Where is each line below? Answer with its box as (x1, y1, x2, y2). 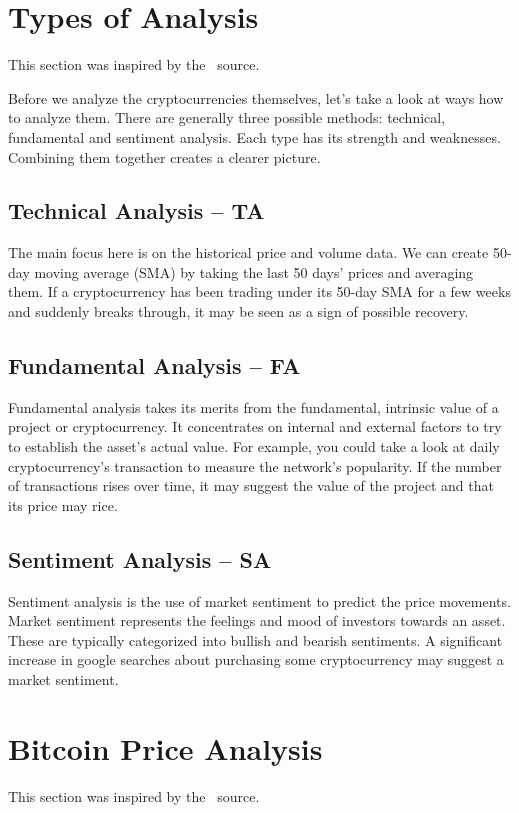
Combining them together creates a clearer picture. (8, 146, 321, 167)
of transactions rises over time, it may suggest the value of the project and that (8, 475, 494, 496)
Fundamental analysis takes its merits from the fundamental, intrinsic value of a (8, 396, 499, 417)
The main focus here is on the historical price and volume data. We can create (8, 242, 489, 263)
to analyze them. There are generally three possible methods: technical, (8, 107, 446, 128)
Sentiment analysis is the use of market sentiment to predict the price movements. (8, 590, 511, 611)
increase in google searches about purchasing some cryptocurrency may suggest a (8, 649, 504, 670)
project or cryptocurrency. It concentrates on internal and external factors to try (8, 416, 502, 437)
